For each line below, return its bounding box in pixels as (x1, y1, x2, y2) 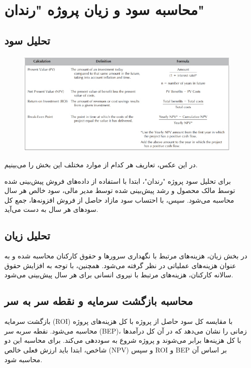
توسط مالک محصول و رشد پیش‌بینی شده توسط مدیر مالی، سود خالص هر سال (4, 185, 235, 195)
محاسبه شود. (4, 354, 43, 364)
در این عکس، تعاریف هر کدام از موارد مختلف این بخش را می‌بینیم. (4, 160, 198, 170)
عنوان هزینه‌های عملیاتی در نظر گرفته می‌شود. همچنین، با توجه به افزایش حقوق (4, 260, 236, 270)
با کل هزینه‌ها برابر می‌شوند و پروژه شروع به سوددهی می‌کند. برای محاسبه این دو (4, 335, 241, 345)
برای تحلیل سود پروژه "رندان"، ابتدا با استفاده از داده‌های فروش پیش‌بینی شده (4, 176, 231, 186)
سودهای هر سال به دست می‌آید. (4, 204, 98, 214)
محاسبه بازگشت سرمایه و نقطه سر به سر (4, 293, 193, 308)
